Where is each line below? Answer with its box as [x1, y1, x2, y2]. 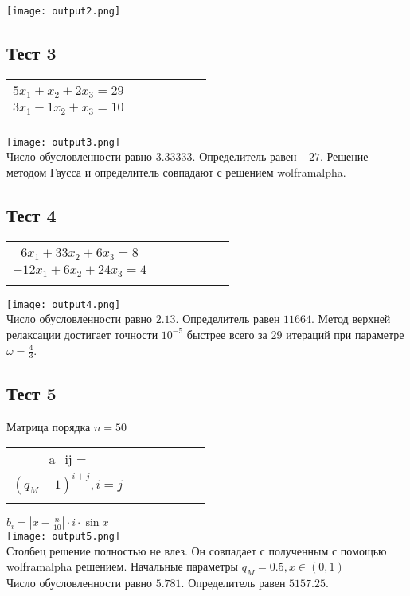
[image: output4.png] [6, 298, 121, 310]
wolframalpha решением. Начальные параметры [6, 558, 238, 575]
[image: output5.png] [6, 531, 121, 543]
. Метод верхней [311, 310, 391, 327]
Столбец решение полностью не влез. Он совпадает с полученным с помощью [6, 542, 387, 559]
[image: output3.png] [6, 136, 121, 148]
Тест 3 [6, 41, 57, 65]
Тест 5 [6, 380, 57, 405]
